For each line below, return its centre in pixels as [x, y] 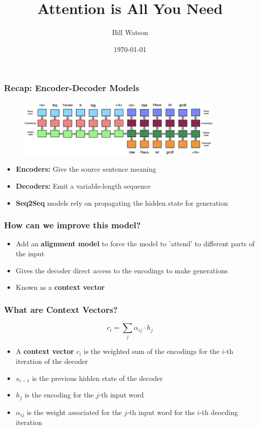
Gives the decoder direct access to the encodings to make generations [122, 270]
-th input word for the [161, 412]
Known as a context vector [60, 287]
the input [30, 254]
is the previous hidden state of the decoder [97, 378]
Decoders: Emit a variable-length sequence [83, 186]
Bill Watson [130, 32]
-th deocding [219, 412]
